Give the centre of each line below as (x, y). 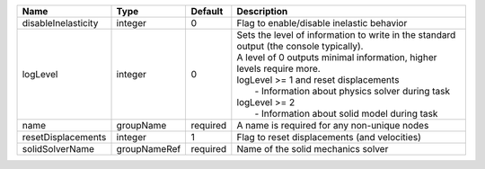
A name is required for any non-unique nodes (333, 125)
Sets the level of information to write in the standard (346, 35)
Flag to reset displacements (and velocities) (329, 137)
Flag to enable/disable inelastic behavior (322, 23)
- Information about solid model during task (346, 114)
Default (207, 11)
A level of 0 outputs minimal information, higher (337, 57)
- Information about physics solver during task (353, 91)
